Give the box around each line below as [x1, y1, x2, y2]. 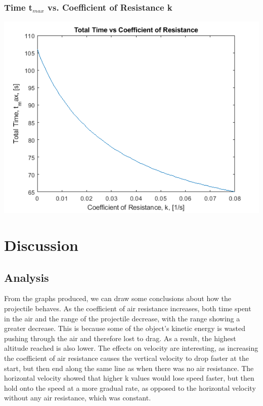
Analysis [4, 269, 49, 285]
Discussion [4, 235, 78, 255]
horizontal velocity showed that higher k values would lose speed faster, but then [4, 373, 254, 383]
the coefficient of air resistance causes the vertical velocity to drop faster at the [4, 352, 249, 363]
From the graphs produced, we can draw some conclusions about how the [4, 293, 232, 304]
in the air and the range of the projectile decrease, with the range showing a [4, 313, 240, 323]
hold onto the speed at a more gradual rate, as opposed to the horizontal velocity [4, 382, 256, 393]
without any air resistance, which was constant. [4, 392, 151, 403]
